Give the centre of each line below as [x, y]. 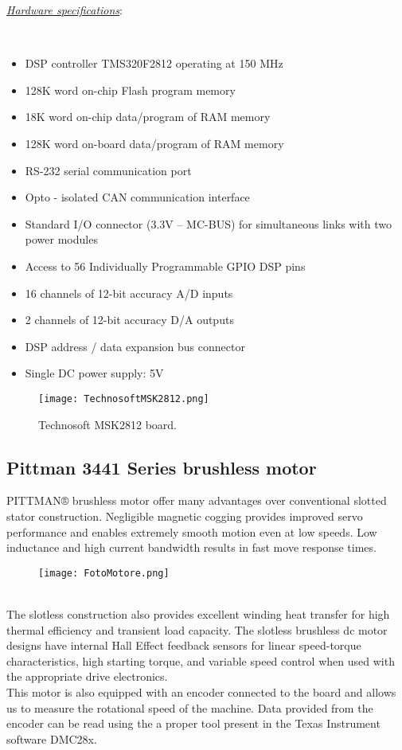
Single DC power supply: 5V [94, 373]
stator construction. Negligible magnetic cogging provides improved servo [185, 516]
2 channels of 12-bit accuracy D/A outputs [129, 320]
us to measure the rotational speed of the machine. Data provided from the [190, 707]
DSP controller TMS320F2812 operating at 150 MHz [154, 63]
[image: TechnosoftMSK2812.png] [124, 398]
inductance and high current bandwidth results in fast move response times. [191, 547]
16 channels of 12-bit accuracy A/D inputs [129, 293]
